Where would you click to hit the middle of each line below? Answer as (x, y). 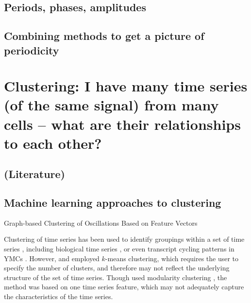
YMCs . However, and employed (52, 258)
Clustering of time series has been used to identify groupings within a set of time (124, 239)
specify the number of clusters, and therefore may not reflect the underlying (117, 268)
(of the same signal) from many (111, 105)
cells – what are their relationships (122, 124)
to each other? (53, 143)
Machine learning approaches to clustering (113, 203)
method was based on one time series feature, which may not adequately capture (124, 287)
